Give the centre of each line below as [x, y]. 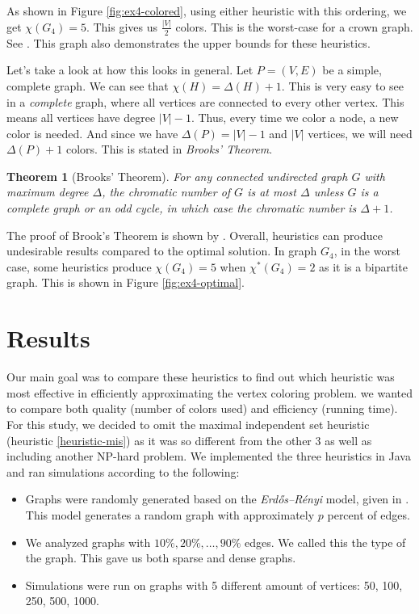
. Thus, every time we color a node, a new [295, 118]
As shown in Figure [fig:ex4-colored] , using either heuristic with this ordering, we [207, 11]
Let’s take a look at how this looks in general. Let [130, 70]
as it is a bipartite [363, 266]
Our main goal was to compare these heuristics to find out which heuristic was [201, 377]
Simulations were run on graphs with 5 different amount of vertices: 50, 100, [214, 585]
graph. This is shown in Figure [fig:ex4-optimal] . [126, 282]
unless [329, 192]
